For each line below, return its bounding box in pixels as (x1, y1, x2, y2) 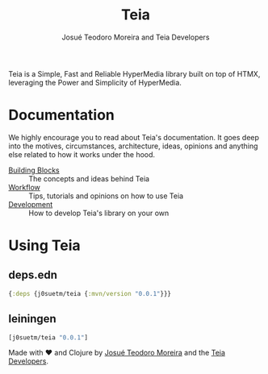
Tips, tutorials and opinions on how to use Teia (28, 191, 184, 201)
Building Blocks (8, 165, 60, 175)
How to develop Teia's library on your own (28, 208, 170, 218)
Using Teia (8, 236, 81, 255)
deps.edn (8, 268, 58, 282)
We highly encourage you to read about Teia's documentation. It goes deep (8, 132, 260, 142)
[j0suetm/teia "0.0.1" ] (8, 333, 89, 342)
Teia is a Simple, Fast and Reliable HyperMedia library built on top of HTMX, (8, 69, 261, 78)
